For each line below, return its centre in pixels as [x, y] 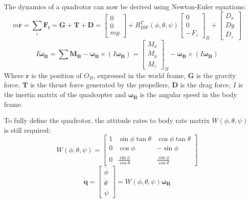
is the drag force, [205, 85]
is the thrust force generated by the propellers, [100, 85]
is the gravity [216, 75]
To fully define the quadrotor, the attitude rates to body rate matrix [107, 120]
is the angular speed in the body [188, 94]
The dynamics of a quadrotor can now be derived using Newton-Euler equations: [125, 6]
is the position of [57, 75]
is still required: [27, 130]
